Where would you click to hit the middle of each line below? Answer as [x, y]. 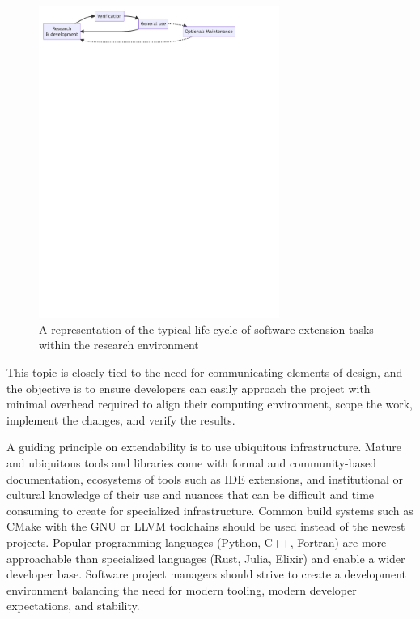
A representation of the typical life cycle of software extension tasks [206, 329]
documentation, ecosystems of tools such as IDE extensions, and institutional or [205, 478]
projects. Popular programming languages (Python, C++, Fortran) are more [197, 542]
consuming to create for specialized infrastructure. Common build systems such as [210, 510]
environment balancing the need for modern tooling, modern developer [182, 589]
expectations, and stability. [73, 606]
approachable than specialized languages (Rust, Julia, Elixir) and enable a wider [206, 558]
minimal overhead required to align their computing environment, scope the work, [210, 404]
